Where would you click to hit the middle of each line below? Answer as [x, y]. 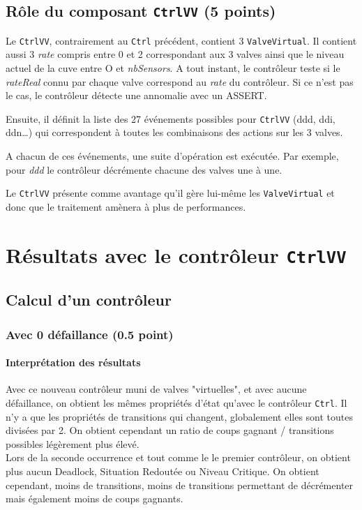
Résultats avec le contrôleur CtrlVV [176, 254]
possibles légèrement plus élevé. [73, 443]
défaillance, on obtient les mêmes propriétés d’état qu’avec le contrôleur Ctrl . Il [176, 403]
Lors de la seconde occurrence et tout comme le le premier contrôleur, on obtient [178, 457]
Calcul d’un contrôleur [89, 300]
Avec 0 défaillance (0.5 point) [90, 334]
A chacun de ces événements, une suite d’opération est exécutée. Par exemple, [172, 156]
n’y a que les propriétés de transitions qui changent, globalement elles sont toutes [180, 416]
